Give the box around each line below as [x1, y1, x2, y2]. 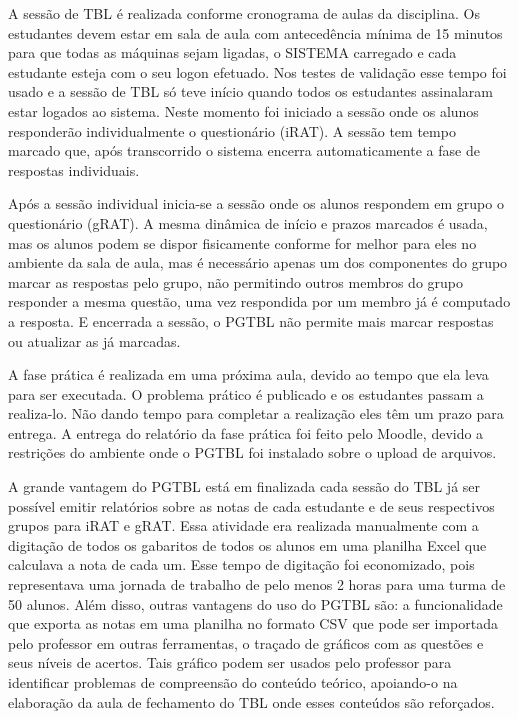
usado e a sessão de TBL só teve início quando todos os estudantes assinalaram [8, 81, 493, 102]
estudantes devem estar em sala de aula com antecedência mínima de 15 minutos [8, 22, 503, 43]
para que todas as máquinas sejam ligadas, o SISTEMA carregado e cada [8, 42, 457, 63]
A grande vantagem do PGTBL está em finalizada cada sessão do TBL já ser [8, 476, 481, 497]
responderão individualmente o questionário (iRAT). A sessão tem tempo [8, 120, 456, 141]
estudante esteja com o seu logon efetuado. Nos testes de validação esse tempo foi [8, 61, 507, 82]
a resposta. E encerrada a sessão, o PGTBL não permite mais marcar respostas [8, 310, 494, 331]
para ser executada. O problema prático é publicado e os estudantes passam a [8, 383, 484, 404]
